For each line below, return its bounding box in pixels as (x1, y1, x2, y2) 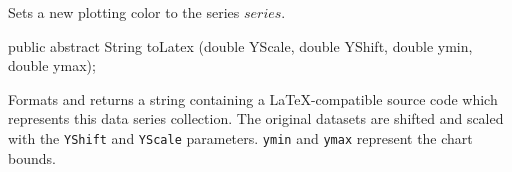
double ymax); (8, 55, 96, 76)
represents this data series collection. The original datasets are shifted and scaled (8, 108, 504, 129)
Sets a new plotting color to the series (8, 2, 240, 22)
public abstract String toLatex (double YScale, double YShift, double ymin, (8, 35, 473, 56)
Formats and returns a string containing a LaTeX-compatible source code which (8, 88, 498, 109)
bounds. (8, 147, 56, 168)
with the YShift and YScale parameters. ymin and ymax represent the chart (8, 127, 473, 148)
